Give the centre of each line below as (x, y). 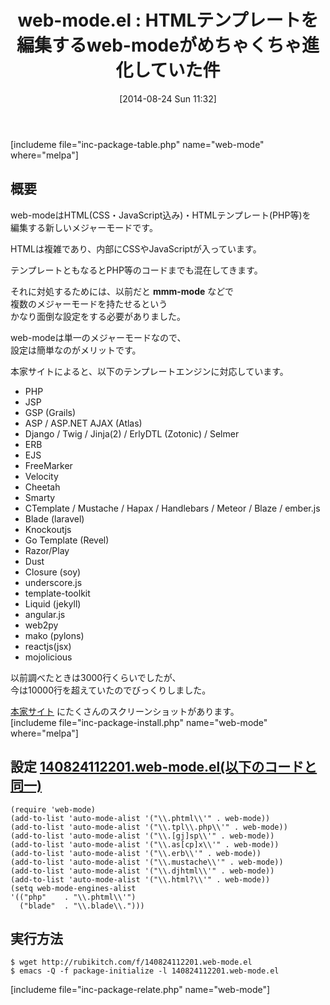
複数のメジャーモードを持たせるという (89, 303)
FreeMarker (48, 465)
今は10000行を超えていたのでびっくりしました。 (111, 690)
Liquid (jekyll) (53, 603)
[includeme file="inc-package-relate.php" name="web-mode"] (140, 990)
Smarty (40, 497)
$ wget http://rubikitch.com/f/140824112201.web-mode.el (131, 962)
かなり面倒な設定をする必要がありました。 (98, 316)
